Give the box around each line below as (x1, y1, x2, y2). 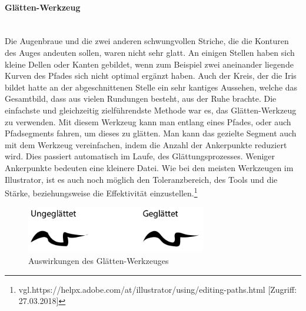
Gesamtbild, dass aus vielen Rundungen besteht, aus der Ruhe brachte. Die (5, 92, 277, 105)
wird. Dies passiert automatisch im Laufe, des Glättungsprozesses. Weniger (5, 150, 275, 162)
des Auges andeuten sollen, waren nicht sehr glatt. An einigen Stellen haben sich (5, 46, 295, 58)
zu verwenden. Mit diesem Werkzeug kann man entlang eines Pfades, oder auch (5, 115, 291, 128)
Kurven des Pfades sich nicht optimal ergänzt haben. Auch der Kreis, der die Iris (5, 69, 297, 82)
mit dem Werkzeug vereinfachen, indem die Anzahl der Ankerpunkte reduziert (5, 138, 287, 151)
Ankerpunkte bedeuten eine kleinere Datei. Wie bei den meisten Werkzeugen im (5, 161, 294, 173)
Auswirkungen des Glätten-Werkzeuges (28, 255, 169, 266)
